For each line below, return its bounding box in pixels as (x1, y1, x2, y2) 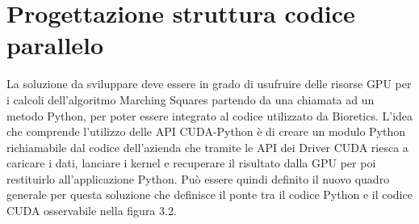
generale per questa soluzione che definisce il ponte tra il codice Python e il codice (6, 186, 413, 203)
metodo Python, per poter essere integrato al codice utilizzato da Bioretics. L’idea (6, 107, 413, 124)
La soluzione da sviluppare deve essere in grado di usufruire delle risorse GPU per (6, 75, 412, 92)
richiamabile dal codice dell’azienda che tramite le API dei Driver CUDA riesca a (6, 138, 409, 155)
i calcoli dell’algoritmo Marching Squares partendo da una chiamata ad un (6, 91, 375, 108)
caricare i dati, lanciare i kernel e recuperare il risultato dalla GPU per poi (6, 154, 376, 171)
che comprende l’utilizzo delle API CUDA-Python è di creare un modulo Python (6, 123, 406, 140)
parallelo (6, 28, 104, 61)
